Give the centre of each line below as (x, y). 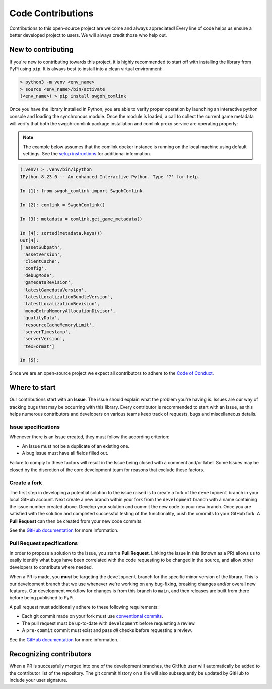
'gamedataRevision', (48, 283)
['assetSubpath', (41, 247)
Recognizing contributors (50, 654)
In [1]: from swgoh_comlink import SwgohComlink (81, 191)
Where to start (32, 388)
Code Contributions (51, 13)
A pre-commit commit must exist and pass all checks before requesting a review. (107, 630)
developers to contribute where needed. (51, 567)
